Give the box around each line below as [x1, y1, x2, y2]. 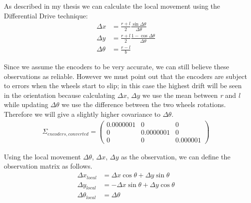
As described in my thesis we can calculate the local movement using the [4, 1, 220, 11]
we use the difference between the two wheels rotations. [62, 99, 226, 109]
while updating [4, 99, 48, 109]
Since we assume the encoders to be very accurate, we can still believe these [4, 62, 229, 72]
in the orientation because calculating [4, 90, 115, 100]
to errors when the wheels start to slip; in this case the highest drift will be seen [4, 80, 242, 91]
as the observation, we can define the [121, 151, 231, 161]
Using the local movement [4, 151, 81, 161]
